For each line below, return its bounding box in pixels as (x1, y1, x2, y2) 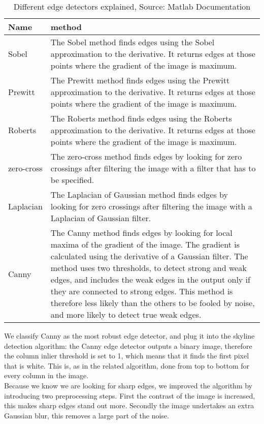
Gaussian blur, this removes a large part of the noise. (4, 410, 169, 420)
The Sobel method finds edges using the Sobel (50, 36, 215, 48)
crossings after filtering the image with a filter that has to (50, 162, 256, 174)
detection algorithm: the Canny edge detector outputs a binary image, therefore (4, 340, 252, 351)
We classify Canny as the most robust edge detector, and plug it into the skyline (4, 330, 255, 341)
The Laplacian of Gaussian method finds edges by (50, 189, 228, 200)
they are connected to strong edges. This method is (50, 285, 233, 297)
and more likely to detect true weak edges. (50, 309, 202, 320)
